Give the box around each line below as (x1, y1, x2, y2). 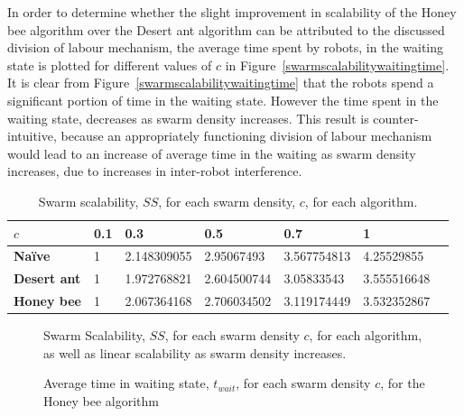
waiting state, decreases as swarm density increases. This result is (7, 108, 369, 127)
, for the (380, 374, 425, 393)
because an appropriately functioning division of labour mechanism (60, 126, 432, 145)
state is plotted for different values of (7, 55, 212, 74)
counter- (373, 108, 419, 127)
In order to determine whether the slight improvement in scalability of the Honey (7, 3, 457, 21)
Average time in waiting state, (43, 374, 209, 393)
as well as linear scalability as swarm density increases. (43, 343, 347, 362)
